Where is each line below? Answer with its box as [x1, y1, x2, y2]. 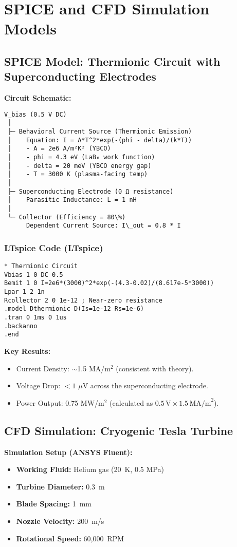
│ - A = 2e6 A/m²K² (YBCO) [8, 145, 111, 153]
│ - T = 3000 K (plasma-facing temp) [8, 171, 148, 178]
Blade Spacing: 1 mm [16, 498, 92, 509]
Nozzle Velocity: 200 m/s [16, 516, 104, 526]
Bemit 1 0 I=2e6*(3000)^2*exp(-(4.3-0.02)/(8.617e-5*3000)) [4, 279, 214, 287]
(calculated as [110, 397, 153, 408]
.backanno [4, 322, 38, 330]
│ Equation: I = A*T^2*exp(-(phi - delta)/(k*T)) [8, 136, 192, 144]
